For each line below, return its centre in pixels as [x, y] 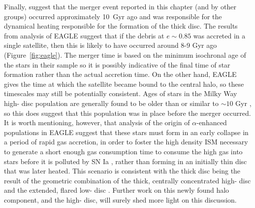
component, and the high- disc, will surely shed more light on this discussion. [120, 199]
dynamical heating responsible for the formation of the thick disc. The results [121, 26]
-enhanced [212, 122]
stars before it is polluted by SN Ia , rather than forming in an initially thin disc [126, 161]
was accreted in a [219, 35]
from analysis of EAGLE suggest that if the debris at [84, 35]
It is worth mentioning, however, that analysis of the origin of [97, 122]
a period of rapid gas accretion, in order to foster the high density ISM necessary [126, 142]
